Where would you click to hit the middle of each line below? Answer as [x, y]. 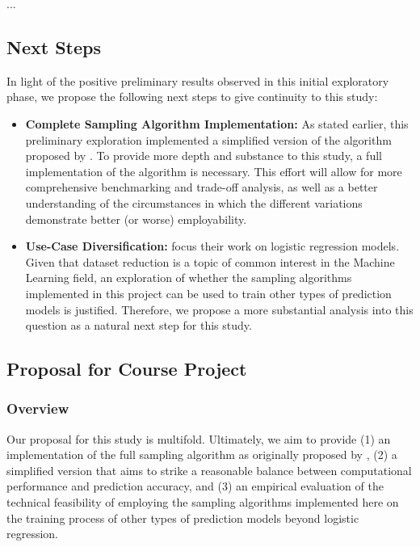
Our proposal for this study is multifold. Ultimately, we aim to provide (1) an [199, 438]
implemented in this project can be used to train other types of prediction [208, 293]
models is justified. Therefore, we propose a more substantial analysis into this [219, 309]
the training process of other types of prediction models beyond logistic [183, 518]
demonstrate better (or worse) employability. [136, 219]
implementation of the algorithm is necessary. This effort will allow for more [214, 171]
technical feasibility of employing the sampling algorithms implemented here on [203, 502]
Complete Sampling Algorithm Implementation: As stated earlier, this [217, 123]
